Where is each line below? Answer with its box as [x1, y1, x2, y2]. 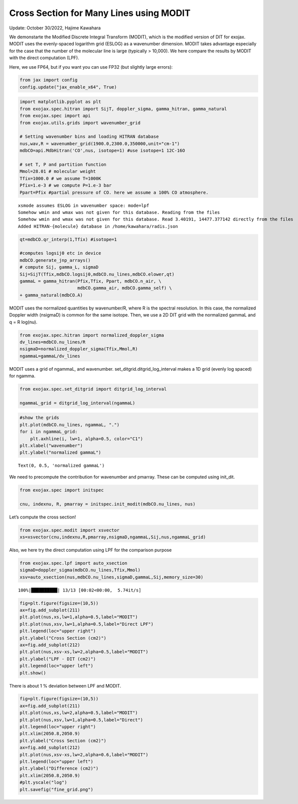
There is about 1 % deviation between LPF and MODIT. [9, 683, 121, 689]
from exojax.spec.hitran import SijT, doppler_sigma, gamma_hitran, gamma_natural [19, 106, 227, 111]
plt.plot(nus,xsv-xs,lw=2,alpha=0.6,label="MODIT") [19, 752, 149, 757]
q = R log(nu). [9, 319, 37, 325]
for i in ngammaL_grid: [19, 429, 78, 435]
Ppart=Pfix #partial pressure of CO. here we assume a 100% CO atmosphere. [19, 190, 209, 195]
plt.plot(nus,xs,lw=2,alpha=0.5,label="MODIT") [19, 710, 138, 716]
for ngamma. [9, 373, 36, 379]
